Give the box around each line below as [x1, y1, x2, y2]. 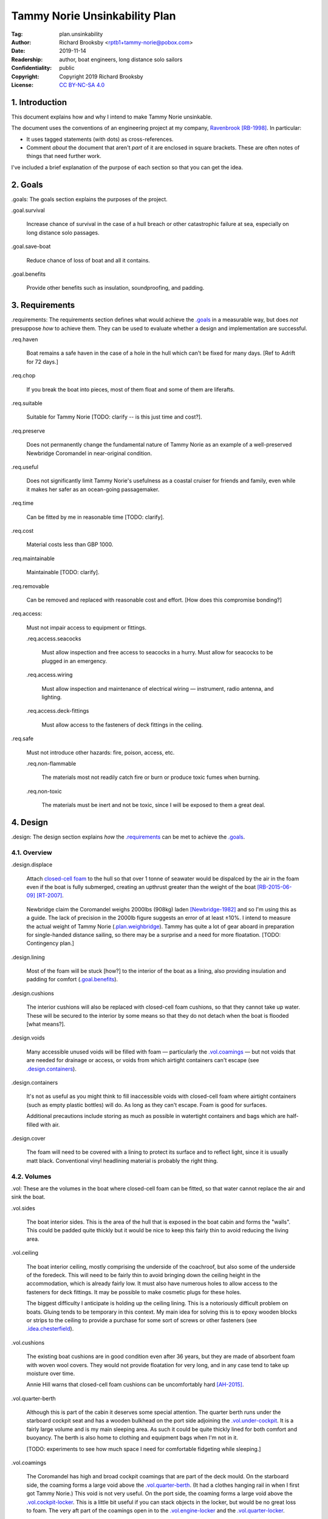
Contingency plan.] [26, 939, 74, 947]
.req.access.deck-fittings [26, 707, 89, 715]
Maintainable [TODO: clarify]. [26, 569, 100, 576]
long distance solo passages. [26, 228, 100, 236]
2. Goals [11, 179, 44, 190]
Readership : [11, 55, 43, 63]
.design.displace [11, 861, 53, 868]
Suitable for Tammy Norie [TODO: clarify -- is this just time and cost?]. [26, 413, 203, 420]
